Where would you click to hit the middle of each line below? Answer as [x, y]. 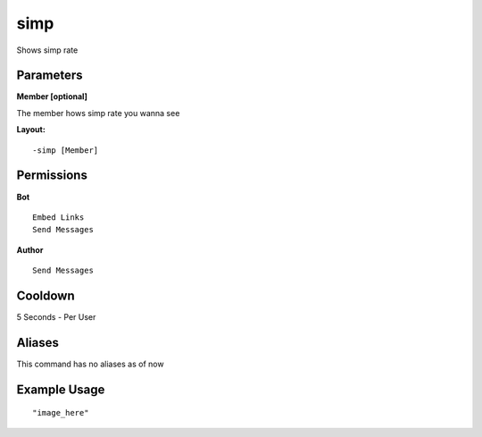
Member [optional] [52, 97]
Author [30, 249]
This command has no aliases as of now [90, 364]
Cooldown [46, 295]
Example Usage [61, 389]
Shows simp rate [47, 50]
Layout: [31, 130]
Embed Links [58, 217]
